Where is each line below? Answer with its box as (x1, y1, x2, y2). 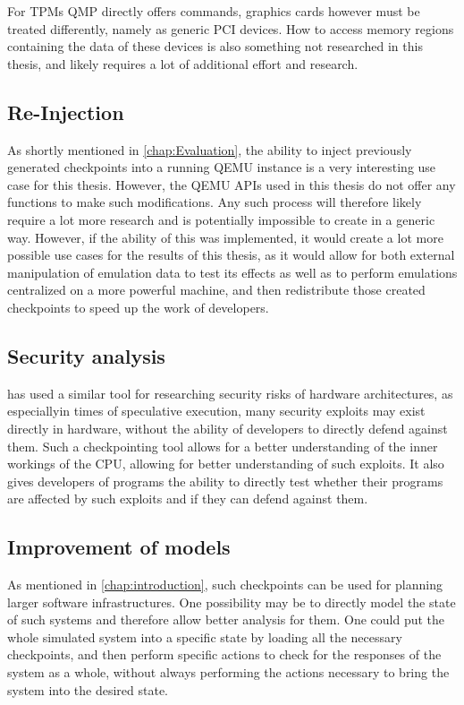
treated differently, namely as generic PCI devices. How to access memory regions (7, 19, 454, 38)
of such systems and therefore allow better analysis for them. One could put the (7, 610, 445, 629)
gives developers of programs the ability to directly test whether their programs (7, 471, 443, 490)
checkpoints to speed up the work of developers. (7, 297, 269, 316)
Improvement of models (7, 533, 231, 561)
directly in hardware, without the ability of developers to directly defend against (7, 418, 448, 437)
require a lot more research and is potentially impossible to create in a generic (7, 210, 435, 228)
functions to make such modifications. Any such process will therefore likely (7, 193, 422, 211)
